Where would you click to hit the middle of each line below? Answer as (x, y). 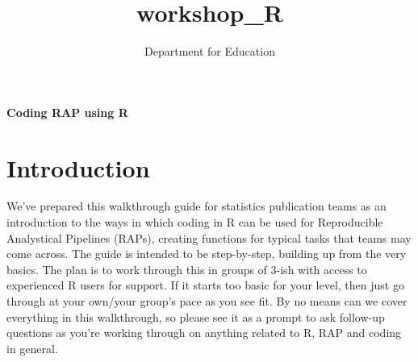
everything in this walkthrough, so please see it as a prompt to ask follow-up (196, 316)
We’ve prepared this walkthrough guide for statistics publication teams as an (196, 206)
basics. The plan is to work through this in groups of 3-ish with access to (187, 269)
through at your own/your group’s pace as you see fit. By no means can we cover (207, 301)
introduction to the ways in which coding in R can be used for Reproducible (195, 222)
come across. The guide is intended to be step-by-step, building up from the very (207, 254)
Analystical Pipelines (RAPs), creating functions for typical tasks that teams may (209, 237)
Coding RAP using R (67, 112)
